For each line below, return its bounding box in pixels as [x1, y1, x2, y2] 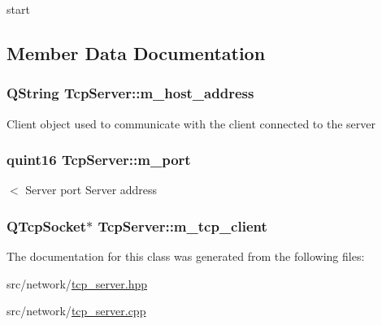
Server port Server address [25, 181, 158, 198]
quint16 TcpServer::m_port [7, 149, 191, 170]
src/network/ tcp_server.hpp [7, 275, 147, 292]
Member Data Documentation [7, 40, 266, 65]
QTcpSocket [7, 215, 87, 236]
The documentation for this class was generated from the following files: [7, 248, 365, 265]
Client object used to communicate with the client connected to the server [7, 115, 376, 132]
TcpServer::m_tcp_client [98, 215, 267, 236]
